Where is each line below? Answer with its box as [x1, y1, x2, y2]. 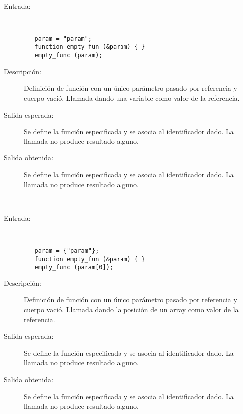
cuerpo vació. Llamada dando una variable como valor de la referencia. [24, 92, 240, 103]
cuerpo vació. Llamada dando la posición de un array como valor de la [24, 304, 239, 315]
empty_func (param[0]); [34, 264, 113, 271]
